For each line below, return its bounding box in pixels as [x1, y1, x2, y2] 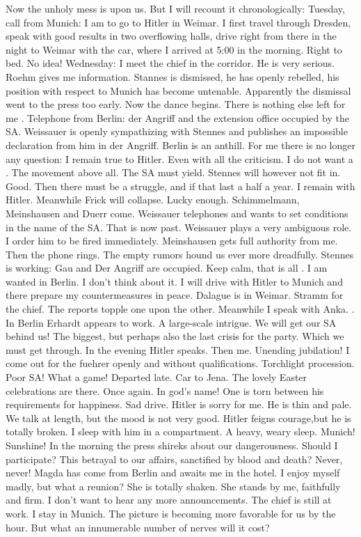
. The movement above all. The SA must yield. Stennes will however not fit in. [6, 165, 341, 180]
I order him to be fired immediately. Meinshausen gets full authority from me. [6, 233, 338, 248]
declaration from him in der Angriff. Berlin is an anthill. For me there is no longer [6, 137, 355, 152]
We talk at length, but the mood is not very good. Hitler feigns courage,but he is [6, 410, 351, 425]
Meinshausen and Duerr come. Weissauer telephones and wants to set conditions [6, 205, 348, 220]
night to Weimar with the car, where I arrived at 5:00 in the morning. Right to [6, 42, 342, 56]
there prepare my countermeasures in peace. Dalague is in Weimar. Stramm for [6, 288, 344, 302]
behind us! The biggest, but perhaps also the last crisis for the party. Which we [6, 329, 344, 343]
